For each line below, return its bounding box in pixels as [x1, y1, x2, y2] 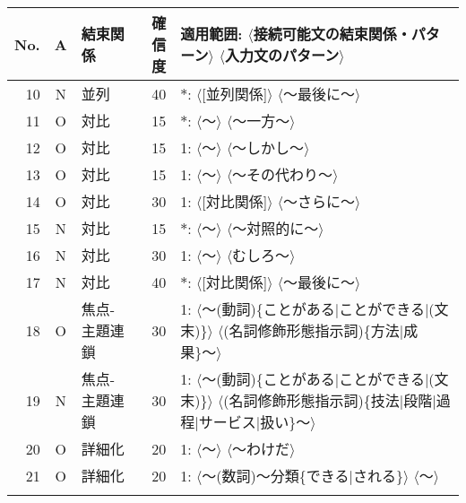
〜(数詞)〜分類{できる [202, 465, 349, 486]
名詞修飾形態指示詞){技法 [229, 390, 400, 411]
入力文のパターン [225, 45, 340, 65]
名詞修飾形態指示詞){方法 [229, 320, 400, 341]
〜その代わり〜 [232, 164, 333, 185]
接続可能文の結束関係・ [253, 23, 411, 44]
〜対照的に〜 [232, 218, 319, 238]
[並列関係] [202, 83, 268, 104]
